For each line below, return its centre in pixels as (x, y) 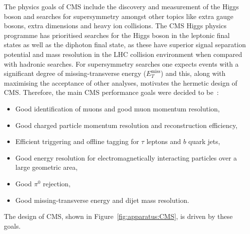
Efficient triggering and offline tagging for (77, 141)
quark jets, (204, 141)
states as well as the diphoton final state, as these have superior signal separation (125, 45)
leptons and (164, 141)
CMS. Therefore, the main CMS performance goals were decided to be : (111, 92)
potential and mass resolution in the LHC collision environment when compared (123, 54)
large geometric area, (46, 167)
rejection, (57, 183)
